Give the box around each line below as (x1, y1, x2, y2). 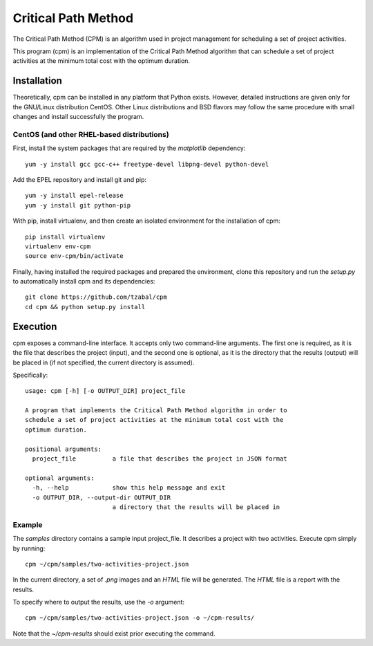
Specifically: (12, 371, 48, 379)
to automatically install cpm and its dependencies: (12, 277, 155, 286)
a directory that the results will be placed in (112, 504, 280, 511)
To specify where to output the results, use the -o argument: (12, 598, 185, 607)
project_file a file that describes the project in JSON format (32, 455, 287, 463)
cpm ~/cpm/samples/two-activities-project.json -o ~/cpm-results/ (25, 614, 255, 622)
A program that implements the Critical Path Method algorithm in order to (25, 407, 287, 414)
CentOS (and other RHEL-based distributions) (12, 129, 169, 139)
